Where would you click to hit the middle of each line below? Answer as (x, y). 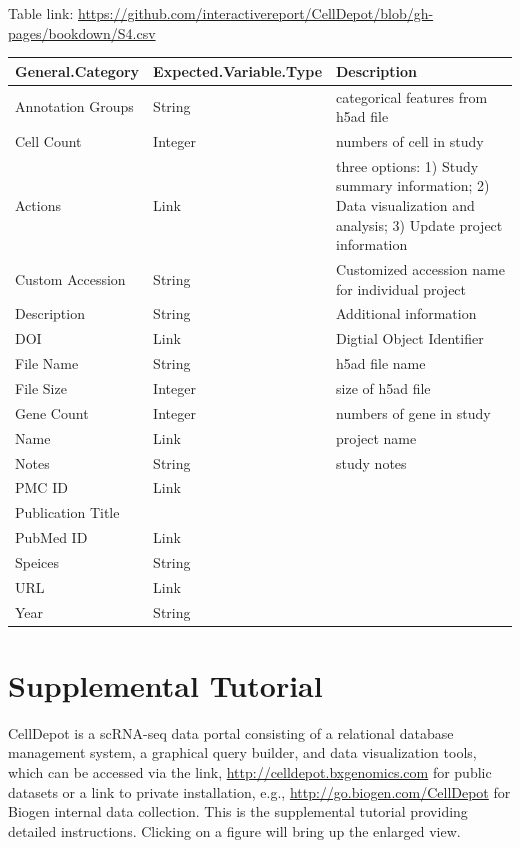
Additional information (406, 313)
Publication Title (67, 512)
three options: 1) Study (407, 165)
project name (376, 437)
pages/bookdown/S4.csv (82, 32)
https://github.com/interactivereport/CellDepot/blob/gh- (256, 13)
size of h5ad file (383, 388)
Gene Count (52, 412)
